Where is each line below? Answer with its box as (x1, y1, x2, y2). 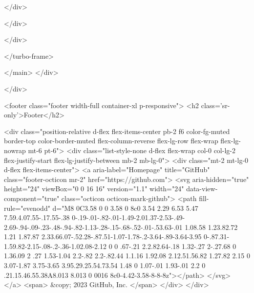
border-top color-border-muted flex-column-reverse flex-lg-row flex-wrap (4, 135, 218, 146)
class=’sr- (201, 100, 230, 110)
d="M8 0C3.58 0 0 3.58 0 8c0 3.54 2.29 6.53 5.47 (52, 203, 198, 213)
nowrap (4, 145, 26, 155)
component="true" (4, 193, 60, 203)
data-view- (186, 183, 218, 194)
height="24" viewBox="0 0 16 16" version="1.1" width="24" (4, 183, 184, 194)
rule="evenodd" (4, 203, 50, 213)
